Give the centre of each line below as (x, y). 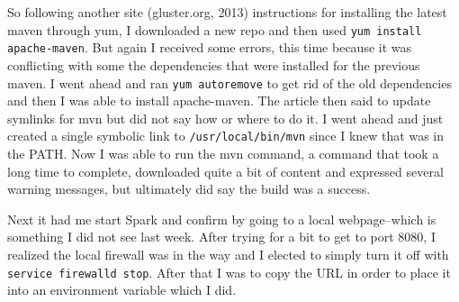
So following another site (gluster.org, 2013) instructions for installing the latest (227, 12)
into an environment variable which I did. (122, 290)
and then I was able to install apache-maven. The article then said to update (219, 101)
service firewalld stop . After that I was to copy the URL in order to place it (229, 272)
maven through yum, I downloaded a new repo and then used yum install (215, 29)
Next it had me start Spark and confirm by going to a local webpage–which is (222, 219)
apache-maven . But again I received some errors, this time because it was (210, 47)
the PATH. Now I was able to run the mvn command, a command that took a (223, 153)
